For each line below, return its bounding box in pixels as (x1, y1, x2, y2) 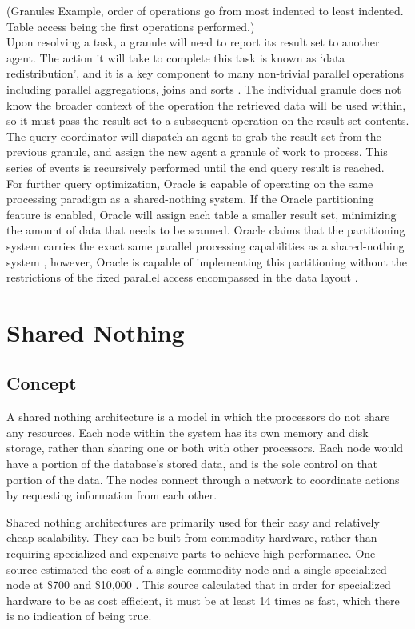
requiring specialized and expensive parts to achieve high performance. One (6, 545, 376, 562)
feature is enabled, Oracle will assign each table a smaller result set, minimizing (6, 206, 397, 222)
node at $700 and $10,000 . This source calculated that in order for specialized (6, 576, 391, 593)
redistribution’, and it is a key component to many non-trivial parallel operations (6, 65, 405, 82)
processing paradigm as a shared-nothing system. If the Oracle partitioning (6, 190, 374, 207)
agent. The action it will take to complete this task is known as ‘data (6, 49, 345, 66)
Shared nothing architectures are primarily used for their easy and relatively (6, 513, 380, 530)
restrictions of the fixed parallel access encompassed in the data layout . (6, 269, 358, 286)
